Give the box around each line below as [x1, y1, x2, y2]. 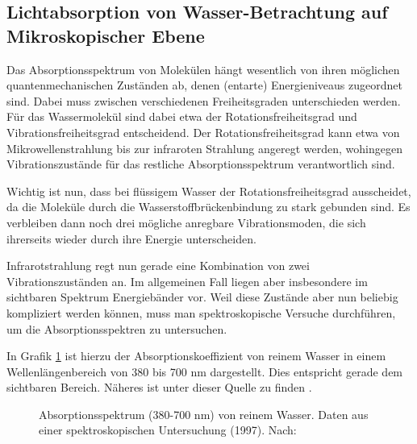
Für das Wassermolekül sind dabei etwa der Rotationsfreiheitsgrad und [6, 108, 357, 125]
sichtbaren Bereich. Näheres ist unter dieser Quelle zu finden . [6, 379, 312, 396]
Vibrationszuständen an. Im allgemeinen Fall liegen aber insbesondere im [6, 272, 368, 289]
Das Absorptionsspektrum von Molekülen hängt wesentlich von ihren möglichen [6, 60, 400, 77]
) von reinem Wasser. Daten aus [210, 405, 369, 422]
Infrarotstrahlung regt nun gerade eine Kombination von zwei [6, 257, 310, 274]
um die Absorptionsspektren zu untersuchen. [6, 320, 227, 337]
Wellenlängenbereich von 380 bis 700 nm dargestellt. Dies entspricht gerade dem [6, 363, 403, 380]
